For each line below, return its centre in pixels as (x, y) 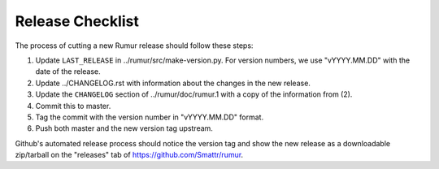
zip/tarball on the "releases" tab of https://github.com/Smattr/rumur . (129, 155)
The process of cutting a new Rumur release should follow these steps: (134, 45)
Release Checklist (77, 21)
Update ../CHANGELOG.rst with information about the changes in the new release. (173, 83)
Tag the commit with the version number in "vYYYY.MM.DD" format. (150, 117)
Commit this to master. (73, 106)
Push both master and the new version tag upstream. (124, 128)
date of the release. (68, 71)
